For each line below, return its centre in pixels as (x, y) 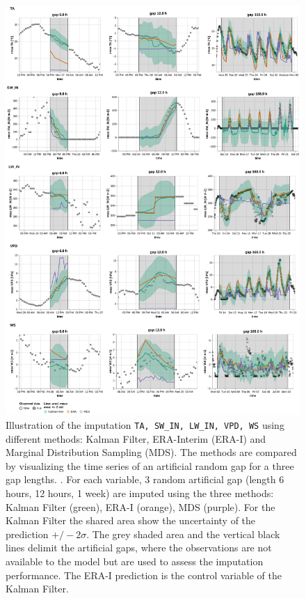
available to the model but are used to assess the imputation (135, 561)
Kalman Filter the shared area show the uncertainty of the (131, 520)
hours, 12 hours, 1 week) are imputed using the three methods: (140, 493)
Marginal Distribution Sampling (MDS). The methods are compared (151, 452)
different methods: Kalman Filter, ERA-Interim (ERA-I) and (136, 438)
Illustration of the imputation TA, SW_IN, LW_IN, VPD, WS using (145, 424)
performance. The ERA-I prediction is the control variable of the (144, 575)
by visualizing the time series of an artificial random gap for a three (150, 465)
